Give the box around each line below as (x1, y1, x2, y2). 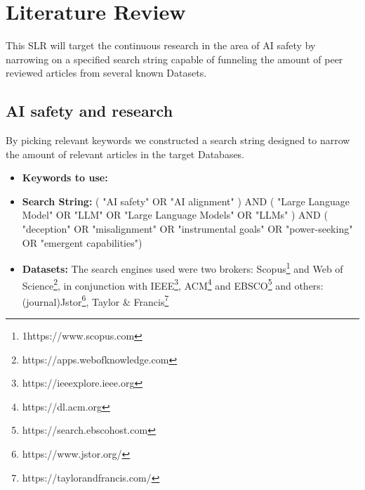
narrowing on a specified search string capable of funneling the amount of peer (6, 51, 343, 66)
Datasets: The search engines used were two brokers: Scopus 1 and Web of (22, 259, 343, 276)
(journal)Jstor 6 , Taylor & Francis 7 (22, 292, 169, 309)
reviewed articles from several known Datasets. (6, 65, 207, 80)
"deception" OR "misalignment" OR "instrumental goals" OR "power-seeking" (22, 221, 353, 236)
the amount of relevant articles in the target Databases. (6, 146, 245, 161)
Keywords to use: (22, 170, 108, 185)
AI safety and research (6, 100, 173, 122)
